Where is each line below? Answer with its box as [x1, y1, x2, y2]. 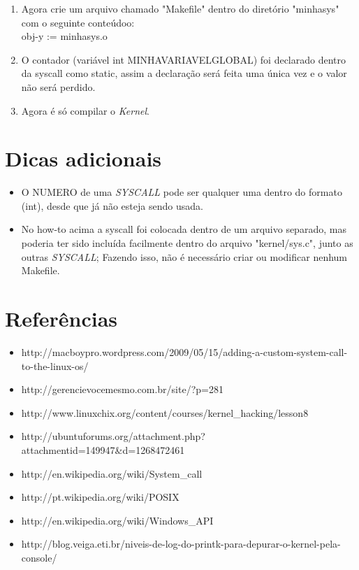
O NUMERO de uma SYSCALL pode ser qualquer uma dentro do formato [21, 185, 342, 199]
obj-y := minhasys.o [21, 29, 108, 43]
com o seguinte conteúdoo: [21, 15, 135, 29]
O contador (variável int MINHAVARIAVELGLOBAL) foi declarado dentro [21, 52, 346, 66]
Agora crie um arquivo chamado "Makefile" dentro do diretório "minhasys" [21, 1, 339, 15]
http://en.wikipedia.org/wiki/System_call [21, 466, 203, 480]
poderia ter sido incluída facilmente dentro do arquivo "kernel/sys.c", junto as [21, 236, 353, 250]
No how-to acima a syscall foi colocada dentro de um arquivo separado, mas [21, 222, 346, 236]
